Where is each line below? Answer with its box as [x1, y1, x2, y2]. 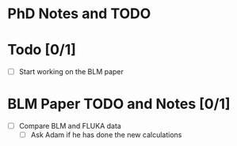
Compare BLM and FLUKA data [18, 122, 122, 131]
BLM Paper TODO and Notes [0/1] [7, 95, 231, 113]
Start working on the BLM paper [18, 67, 124, 77]
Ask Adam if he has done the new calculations [30, 130, 182, 140]
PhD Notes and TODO [7, 5, 151, 23]
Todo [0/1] [7, 41, 77, 59]
